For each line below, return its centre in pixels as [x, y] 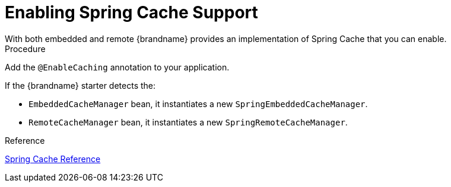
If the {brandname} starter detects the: [80, 85]
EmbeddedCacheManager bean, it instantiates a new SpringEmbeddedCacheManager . [198, 104]
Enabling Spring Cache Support [131, 12]
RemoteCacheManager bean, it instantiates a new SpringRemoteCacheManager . [188, 122]
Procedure [25, 49]
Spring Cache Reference [53, 159]
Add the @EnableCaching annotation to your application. [117, 67]
